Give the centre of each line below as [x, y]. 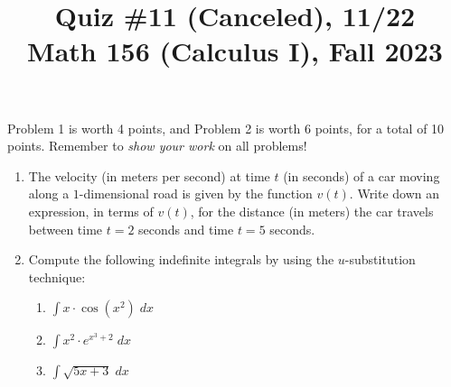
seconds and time [186, 229]
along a [49, 193]
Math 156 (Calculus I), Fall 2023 [235, 51]
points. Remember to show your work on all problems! [157, 146]
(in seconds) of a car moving [362, 175]
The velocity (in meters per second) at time [149, 175]
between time [66, 229]
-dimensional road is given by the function [196, 193]
